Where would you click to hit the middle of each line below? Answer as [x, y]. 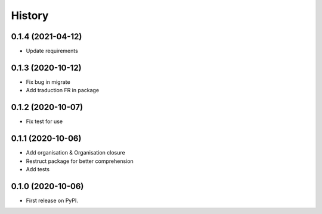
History [30, 15]
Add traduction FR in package [63, 90]
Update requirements [52, 51]
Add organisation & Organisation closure [75, 153]
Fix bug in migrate [48, 82]
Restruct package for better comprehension [80, 161]
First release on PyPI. [52, 200]
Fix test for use [44, 121]
